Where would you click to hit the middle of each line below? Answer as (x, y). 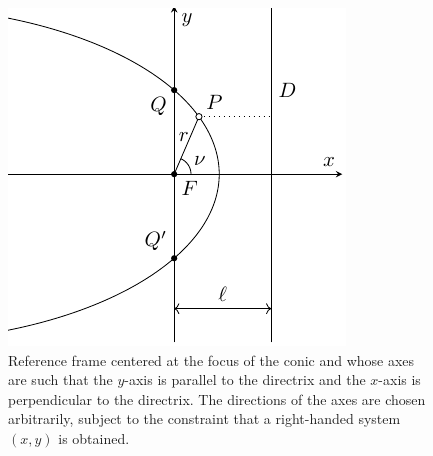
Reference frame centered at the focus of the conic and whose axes (211, 359)
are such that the (60, 379)
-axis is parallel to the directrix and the (245, 379)
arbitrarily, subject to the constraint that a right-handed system (204, 418)
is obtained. (94, 437)
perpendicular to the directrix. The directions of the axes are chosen (217, 398)
